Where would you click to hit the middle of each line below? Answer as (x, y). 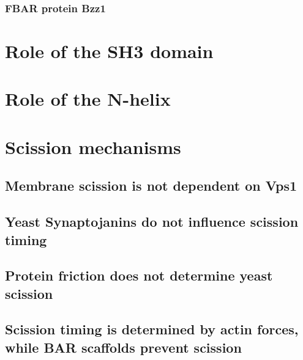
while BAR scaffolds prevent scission (123, 347)
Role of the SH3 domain (109, 51)
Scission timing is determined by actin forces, (152, 329)
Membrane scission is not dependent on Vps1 (151, 186)
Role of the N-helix (88, 99)
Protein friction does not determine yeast (139, 275)
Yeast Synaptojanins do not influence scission (152, 222)
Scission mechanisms (93, 146)
